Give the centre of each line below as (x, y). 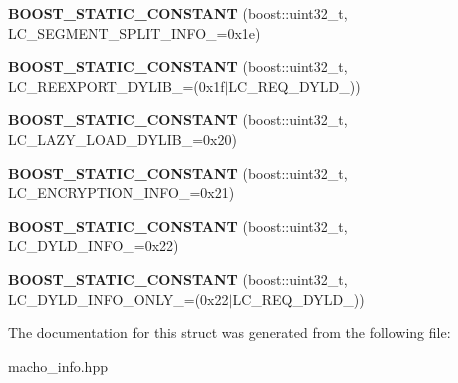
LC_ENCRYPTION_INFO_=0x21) (121, 192)
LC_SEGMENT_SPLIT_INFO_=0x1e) (134, 32)
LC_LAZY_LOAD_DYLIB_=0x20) (122, 138)
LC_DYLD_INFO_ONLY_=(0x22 (118, 298)
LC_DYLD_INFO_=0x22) (93, 245)
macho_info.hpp (58, 365)
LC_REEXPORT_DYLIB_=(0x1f (116, 85)
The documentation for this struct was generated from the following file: (229, 332)
